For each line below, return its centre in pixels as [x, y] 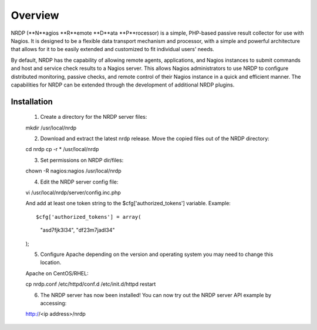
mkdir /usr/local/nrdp [51, 128]
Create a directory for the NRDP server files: [94, 117]
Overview [35, 15]
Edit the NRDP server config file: [79, 182]
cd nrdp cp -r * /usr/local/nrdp [62, 149]
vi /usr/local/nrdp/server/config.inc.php [73, 193]
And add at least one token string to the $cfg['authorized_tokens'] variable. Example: [128, 204]
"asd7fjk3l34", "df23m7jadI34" [77, 230]
